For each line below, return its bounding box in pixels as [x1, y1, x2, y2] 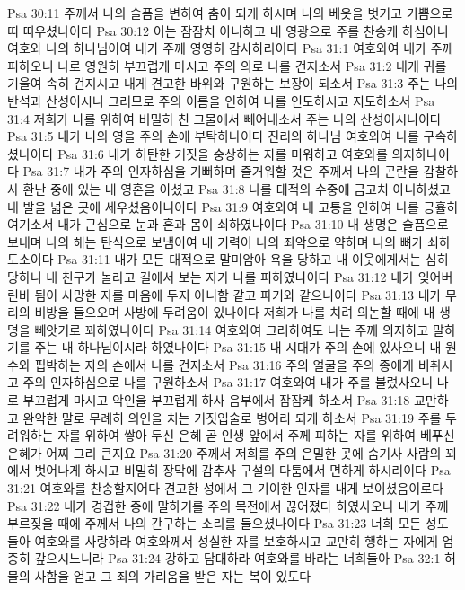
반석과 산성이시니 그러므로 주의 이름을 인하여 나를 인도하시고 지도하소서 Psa [7, 91, 435, 110]
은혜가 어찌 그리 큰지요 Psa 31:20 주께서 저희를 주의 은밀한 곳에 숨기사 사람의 [7, 443, 442, 462]
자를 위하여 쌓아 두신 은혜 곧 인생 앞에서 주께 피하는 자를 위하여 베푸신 [57, 426, 455, 445]
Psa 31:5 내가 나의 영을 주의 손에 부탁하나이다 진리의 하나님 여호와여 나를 [7, 127, 419, 145]
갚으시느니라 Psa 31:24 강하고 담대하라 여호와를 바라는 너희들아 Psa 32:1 [34, 549, 441, 568]
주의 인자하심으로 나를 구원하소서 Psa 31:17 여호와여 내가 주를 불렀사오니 [22, 373, 434, 392]
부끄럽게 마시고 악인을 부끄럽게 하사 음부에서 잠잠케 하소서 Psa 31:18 [22, 391, 410, 409]
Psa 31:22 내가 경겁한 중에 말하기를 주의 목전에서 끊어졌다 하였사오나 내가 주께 [7, 496, 449, 515]
